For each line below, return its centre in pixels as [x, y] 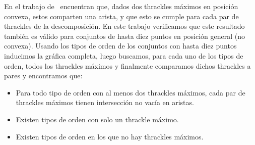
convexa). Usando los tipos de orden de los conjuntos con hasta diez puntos [120, 46]
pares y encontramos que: [43, 76]
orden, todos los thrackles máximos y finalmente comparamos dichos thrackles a [127, 65]
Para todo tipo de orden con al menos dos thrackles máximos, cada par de [131, 92]
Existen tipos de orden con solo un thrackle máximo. [97, 119]
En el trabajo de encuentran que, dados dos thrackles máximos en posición [121, 6]
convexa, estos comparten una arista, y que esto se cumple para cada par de [121, 16]
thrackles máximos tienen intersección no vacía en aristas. [105, 102]
